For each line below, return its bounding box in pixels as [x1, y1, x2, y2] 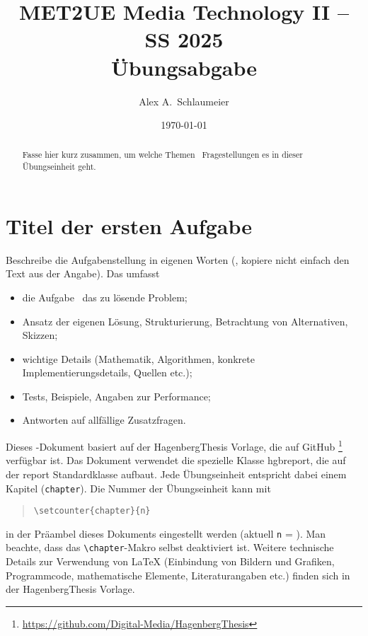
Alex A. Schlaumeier [139, 93, 229, 108]
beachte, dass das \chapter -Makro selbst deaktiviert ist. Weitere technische [6, 540, 334, 555]
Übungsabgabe [110, 52, 258, 81]
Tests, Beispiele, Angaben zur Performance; [22, 388, 211, 403]
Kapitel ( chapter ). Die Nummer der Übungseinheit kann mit [6, 480, 271, 495]
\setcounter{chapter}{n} [33, 506, 151, 516]
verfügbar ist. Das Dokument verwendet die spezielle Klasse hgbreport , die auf [6, 453, 346, 468]
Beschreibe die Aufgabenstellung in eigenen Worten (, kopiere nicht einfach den [6, 252, 350, 267]
